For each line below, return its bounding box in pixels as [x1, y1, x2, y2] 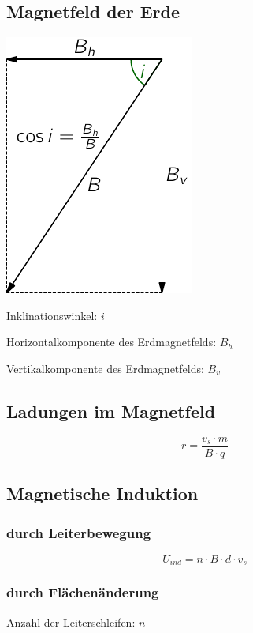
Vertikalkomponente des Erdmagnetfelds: [6, 360, 204, 376]
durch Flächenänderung [6, 582, 159, 602]
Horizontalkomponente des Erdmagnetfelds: [6, 333, 217, 350]
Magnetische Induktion [6, 481, 199, 506]
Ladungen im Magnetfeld [6, 398, 216, 423]
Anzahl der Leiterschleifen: [6, 613, 136, 630]
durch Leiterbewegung [6, 522, 151, 542]
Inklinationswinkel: [6, 307, 98, 323]
